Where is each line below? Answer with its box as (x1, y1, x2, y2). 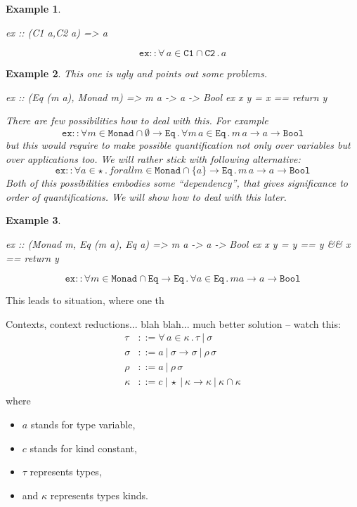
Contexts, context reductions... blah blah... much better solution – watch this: (6, 316, 341, 331)
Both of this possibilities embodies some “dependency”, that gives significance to (6, 176, 348, 190)
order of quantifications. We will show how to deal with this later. (6, 189, 287, 204)
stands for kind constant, (30, 440, 137, 455)
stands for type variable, (30, 417, 136, 432)
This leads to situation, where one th (6, 293, 164, 308)
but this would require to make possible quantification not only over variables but (6, 137, 351, 152)
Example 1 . (6, 1, 61, 15)
